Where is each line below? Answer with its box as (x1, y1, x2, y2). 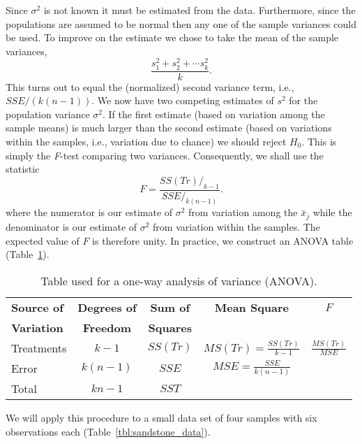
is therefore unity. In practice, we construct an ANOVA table (92, 233, 354, 248)
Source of (11, 299, 63, 315)
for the (289, 93, 318, 108)
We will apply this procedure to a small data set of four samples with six (6, 410, 317, 424)
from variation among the (188, 205, 298, 220)
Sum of (150, 299, 190, 315)
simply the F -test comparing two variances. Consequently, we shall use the (6, 148, 324, 162)
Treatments (11, 339, 67, 356)
